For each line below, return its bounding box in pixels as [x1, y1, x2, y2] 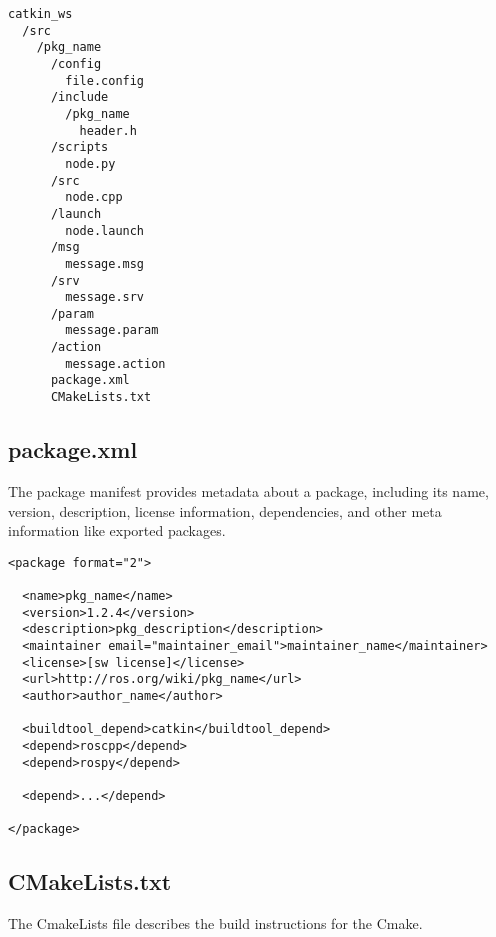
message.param [65, 323, 159, 338]
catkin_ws [8, 7, 73, 21]
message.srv [65, 290, 145, 305]
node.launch [65, 223, 145, 238]
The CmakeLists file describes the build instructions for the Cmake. [8, 913, 423, 934]
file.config [65, 73, 145, 88]
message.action [65, 356, 166, 371]
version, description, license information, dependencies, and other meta [8, 500, 442, 521]
